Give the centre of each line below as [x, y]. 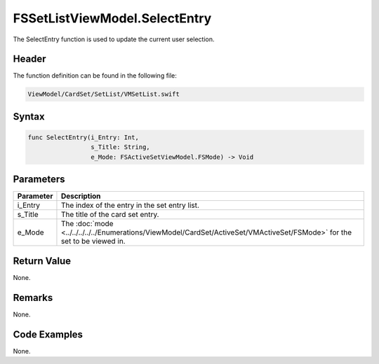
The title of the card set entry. [110, 215]
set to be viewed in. [93, 241]
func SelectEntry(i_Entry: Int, [84, 138]
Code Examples [48, 334]
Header [29, 59]
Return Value [42, 261]
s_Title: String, [120, 147]
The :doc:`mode [87, 224]
